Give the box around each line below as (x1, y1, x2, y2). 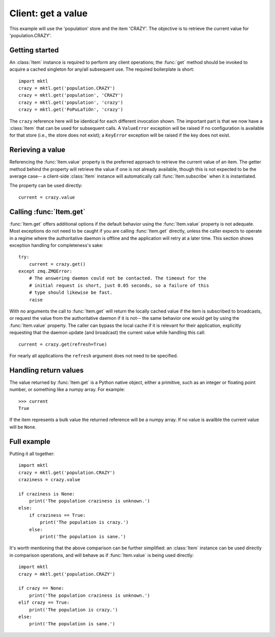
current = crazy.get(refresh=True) (18, 341, 107, 347)
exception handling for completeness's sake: (9, 242, 104, 248)
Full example (9, 437, 51, 446)
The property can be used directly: (9, 182, 82, 188)
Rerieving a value (9, 146, 66, 154)
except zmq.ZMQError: (18, 268, 72, 274)
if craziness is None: (18, 491, 75, 496)
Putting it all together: (9, 451, 54, 457)
